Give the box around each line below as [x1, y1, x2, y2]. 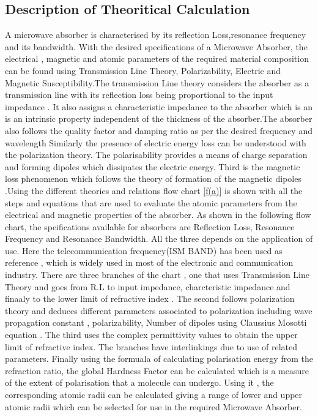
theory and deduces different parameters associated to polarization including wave [5, 304, 312, 317]
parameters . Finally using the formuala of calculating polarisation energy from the [5, 352, 313, 365]
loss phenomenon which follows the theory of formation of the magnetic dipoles [5, 172, 301, 185]
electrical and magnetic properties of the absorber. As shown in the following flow [5, 208, 311, 221]
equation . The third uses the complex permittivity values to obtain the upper [5, 328, 298, 341]
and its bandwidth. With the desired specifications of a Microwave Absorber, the [5, 40, 308, 53]
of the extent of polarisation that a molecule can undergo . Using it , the [5, 376, 274, 389]
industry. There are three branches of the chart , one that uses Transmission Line [5, 268, 309, 281]
